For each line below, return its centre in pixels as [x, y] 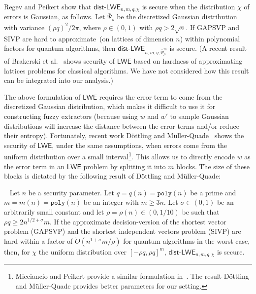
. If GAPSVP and [213, 27]
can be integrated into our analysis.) [59, 80]
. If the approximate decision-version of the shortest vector [138, 221]
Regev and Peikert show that [48, 6]
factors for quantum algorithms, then [60, 48]
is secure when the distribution [189, 6]
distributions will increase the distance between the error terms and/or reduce [122, 126]
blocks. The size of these [213, 166]
